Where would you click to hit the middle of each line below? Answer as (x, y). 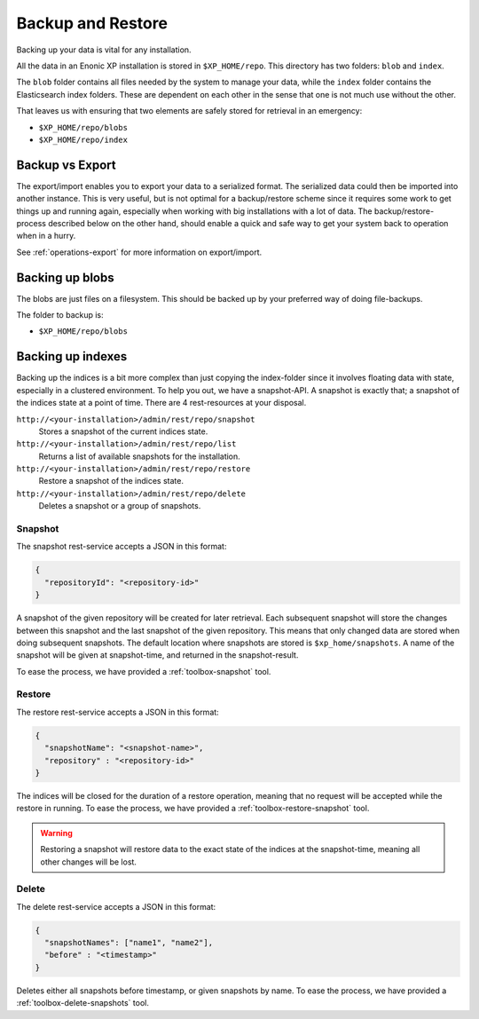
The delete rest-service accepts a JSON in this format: (116, 906)
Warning (56, 833)
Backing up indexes (72, 356)
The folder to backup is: (60, 315)
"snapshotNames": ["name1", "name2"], (129, 943)
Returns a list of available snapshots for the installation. (140, 456)
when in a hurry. (46, 236)
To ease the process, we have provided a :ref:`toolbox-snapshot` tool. (144, 671)
